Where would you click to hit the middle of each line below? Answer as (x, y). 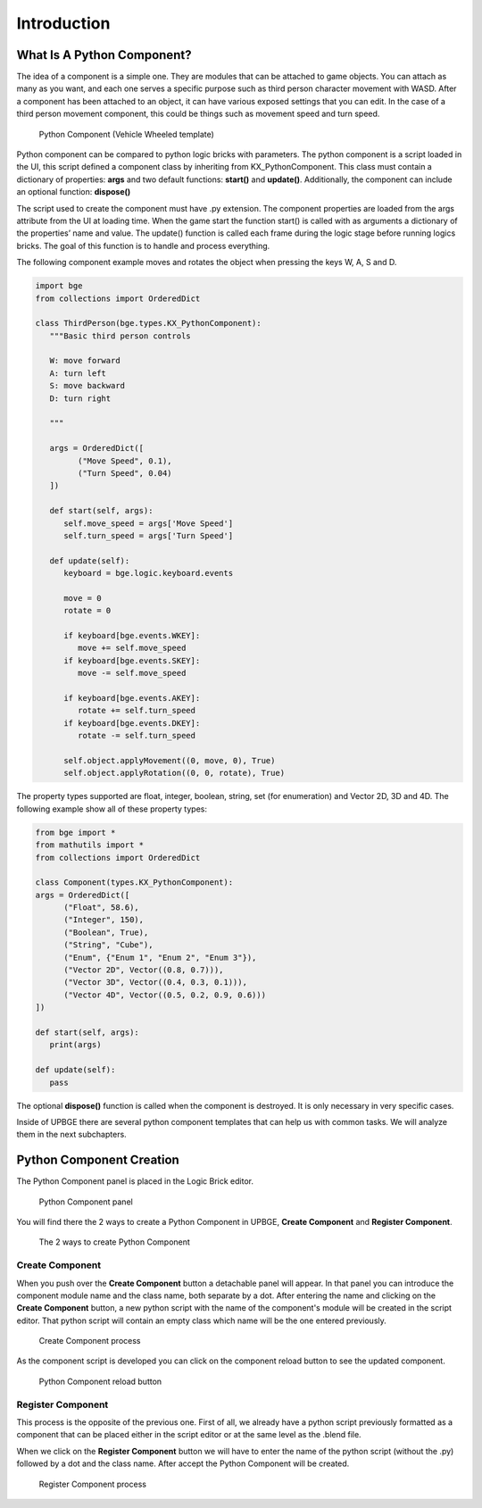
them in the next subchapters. (71, 1135)
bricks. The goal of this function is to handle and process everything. (143, 246)
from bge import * (75, 832)
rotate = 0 (87, 611)
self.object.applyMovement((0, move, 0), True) (170, 760)
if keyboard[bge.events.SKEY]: (132, 660)
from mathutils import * (90, 845)
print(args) (75, 1045)
